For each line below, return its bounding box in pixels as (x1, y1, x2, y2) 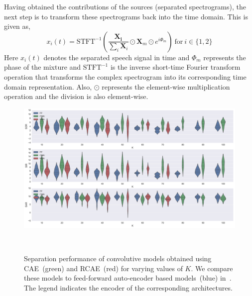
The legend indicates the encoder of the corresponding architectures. (24, 282, 233, 293)
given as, (4, 21, 30, 31)
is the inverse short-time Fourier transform (110, 62, 241, 72)
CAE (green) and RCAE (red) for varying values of (24, 263, 183, 273)
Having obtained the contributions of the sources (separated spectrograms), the (4, 1, 246, 11)
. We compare (191, 263, 233, 273)
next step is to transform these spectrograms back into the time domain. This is (4, 11, 248, 21)
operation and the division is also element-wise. (4, 91, 148, 101)
